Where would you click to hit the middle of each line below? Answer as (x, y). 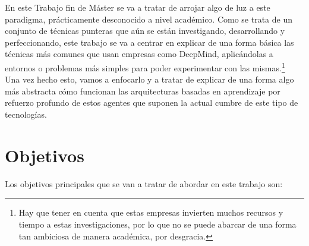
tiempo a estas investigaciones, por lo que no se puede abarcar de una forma (157, 224)
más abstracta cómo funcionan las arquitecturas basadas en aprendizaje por (143, 91)
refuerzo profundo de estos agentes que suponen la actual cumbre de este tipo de (152, 102)
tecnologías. (26, 114)
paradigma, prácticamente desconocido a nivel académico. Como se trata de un (149, 19)
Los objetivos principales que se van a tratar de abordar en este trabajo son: (144, 183)
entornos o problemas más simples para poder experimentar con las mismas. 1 (145, 67)
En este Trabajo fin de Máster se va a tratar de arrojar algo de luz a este (138, 7)
